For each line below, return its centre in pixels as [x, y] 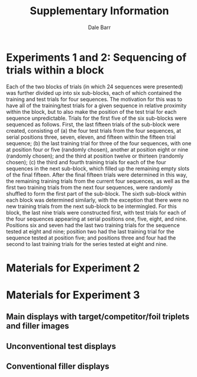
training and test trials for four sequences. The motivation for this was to [94, 99]
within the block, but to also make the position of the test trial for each [91, 111]
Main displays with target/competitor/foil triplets [98, 317]
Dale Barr [99, 27]
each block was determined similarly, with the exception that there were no [98, 200]
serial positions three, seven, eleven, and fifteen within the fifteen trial [91, 137]
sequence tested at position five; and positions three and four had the [91, 238]
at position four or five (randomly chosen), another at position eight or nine [97, 149]
